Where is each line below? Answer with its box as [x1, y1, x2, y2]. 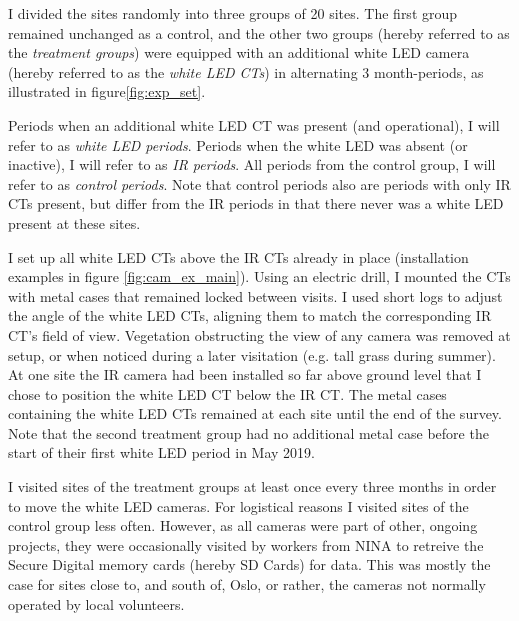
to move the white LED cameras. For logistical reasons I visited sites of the [8, 495, 469, 516]
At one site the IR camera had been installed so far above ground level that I [8, 364, 482, 385]
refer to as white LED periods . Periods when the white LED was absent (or [8, 134, 468, 155]
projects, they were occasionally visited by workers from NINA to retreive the [8, 534, 484, 555]
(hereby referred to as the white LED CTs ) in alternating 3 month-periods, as [8, 61, 484, 82]
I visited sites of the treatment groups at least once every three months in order [8, 476, 497, 497]
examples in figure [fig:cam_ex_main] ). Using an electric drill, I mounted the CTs [8, 266, 511, 287]
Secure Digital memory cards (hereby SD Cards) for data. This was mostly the [8, 554, 491, 575]
